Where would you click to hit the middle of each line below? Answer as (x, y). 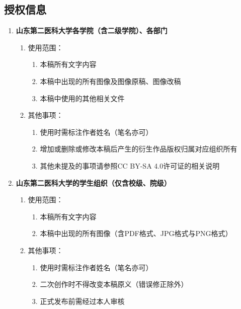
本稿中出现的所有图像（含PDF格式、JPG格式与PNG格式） (136, 233)
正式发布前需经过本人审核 (82, 301)
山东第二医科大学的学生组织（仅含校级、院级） (93, 182)
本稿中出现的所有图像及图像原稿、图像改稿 (110, 81)
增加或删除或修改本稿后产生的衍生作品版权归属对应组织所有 (139, 149)
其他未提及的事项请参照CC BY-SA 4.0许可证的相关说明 (130, 165)
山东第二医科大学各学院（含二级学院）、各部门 (92, 30)
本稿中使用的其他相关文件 (82, 98)
